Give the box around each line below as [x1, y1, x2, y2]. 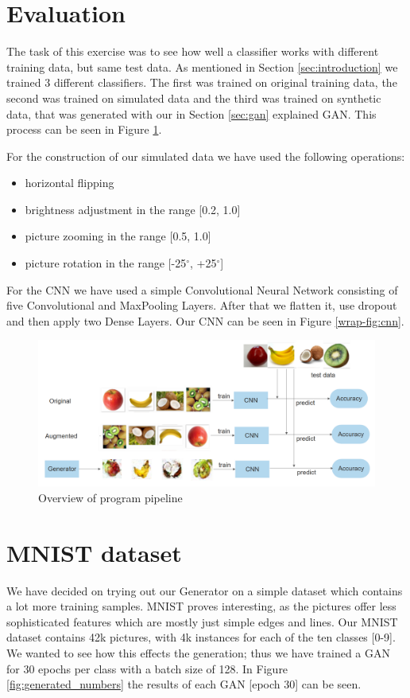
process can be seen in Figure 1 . [6, 121, 162, 138]
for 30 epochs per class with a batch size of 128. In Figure [6, 660, 288, 677]
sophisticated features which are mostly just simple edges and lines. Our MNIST [6, 613, 398, 630]
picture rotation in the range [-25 [25, 255, 187, 271]
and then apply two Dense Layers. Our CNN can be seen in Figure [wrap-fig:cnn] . [6, 312, 404, 329]
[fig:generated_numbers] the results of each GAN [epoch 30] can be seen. [6, 676, 362, 692]
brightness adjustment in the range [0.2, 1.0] [25, 201, 241, 217]
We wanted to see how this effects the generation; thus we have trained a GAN [6, 644, 391, 661]
